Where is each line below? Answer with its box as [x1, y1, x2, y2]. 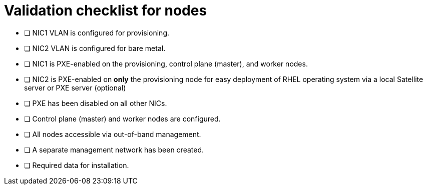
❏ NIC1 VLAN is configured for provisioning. [24, 28, 169, 37]
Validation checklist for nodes [4, 2, 207, 19]
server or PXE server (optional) [24, 83, 126, 92]
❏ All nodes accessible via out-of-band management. [24, 129, 201, 138]
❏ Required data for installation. [24, 160, 129, 169]
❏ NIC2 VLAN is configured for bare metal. [24, 43, 166, 52]
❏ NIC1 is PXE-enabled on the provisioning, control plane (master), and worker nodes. [24, 59, 308, 68]
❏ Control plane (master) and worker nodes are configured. [24, 114, 221, 123]
